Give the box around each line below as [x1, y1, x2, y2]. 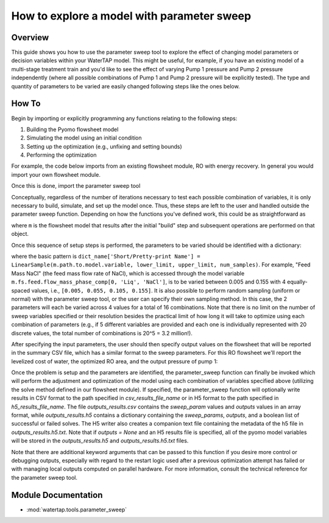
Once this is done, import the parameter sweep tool [11, 182, 141, 190]
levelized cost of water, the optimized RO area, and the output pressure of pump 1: [11, 357, 218, 365]
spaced [11, 286, 30, 294]
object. [11, 230, 29, 238]
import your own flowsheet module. [11, 171, 101, 178]
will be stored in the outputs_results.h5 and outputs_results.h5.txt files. [11, 437, 189, 444]
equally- [286, 278, 308, 286]
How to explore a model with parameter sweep [11, 9, 252, 23]
